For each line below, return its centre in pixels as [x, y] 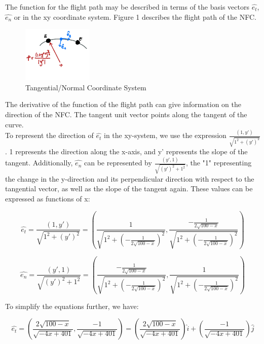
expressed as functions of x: [48, 198]
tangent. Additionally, [39, 163]
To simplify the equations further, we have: [72, 306]
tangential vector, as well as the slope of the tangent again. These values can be [129, 188]
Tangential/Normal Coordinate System [86, 87]
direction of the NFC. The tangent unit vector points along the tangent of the [126, 114]
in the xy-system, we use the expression [165, 135]
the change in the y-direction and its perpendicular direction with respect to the [130, 178]
